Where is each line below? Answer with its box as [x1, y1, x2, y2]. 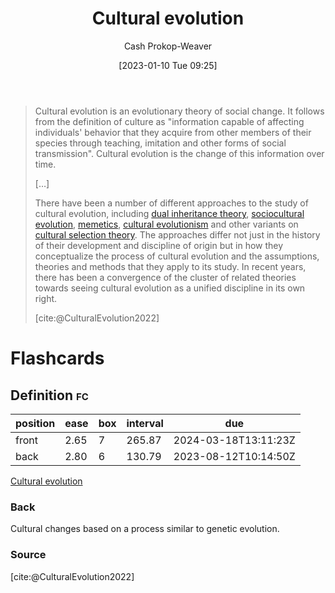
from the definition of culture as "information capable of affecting [34, 115, 305, 127]
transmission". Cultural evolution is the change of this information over [34, 147, 325, 159]
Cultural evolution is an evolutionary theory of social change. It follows [34, 105, 325, 117]
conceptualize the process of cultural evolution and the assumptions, [34, 250, 320, 262]
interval [126, 416, 164, 430]
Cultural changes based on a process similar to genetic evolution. [10, 523, 280, 535]
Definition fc [10, 387, 89, 404]
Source [10, 548, 47, 562]
